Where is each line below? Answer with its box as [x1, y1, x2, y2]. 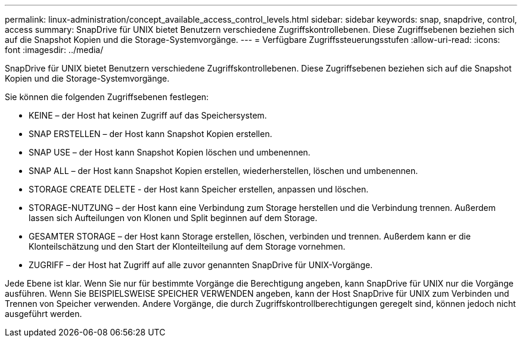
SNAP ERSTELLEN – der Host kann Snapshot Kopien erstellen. [29, 129, 272, 139]
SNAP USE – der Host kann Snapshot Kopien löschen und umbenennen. [29, 147, 310, 157]
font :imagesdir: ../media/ [5, 45, 104, 55]
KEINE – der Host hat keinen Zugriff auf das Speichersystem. [29, 110, 267, 120]
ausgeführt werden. [5, 309, 82, 319]
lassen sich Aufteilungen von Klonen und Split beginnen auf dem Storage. [29, 213, 318, 223]
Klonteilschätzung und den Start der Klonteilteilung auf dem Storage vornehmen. [29, 241, 346, 251]
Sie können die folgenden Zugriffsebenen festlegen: [5, 92, 209, 102]
